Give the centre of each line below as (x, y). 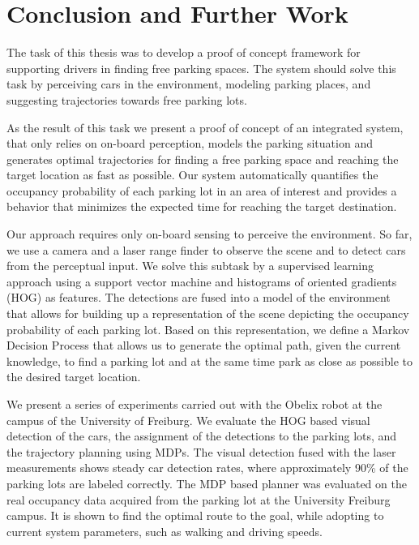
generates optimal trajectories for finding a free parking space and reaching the (203, 159)
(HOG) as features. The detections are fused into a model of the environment (199, 297)
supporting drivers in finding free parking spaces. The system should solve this (201, 68)
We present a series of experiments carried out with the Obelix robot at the (195, 404)
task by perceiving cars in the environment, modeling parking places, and (189, 84)
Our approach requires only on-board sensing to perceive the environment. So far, (209, 234)
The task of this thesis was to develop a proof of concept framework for (184, 52)
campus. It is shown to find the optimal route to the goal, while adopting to (195, 515)
